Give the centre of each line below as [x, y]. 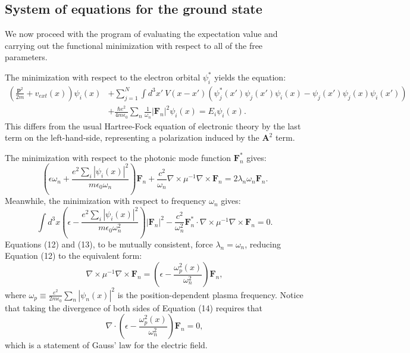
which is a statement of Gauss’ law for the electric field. [106, 345]
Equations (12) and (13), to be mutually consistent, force [109, 244]
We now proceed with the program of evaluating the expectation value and [141, 34]
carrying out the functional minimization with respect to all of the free [134, 45]
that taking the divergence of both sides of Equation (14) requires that [134, 307]
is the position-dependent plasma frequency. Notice [210, 294]
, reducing [263, 244]
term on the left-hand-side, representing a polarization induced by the [132, 137]
